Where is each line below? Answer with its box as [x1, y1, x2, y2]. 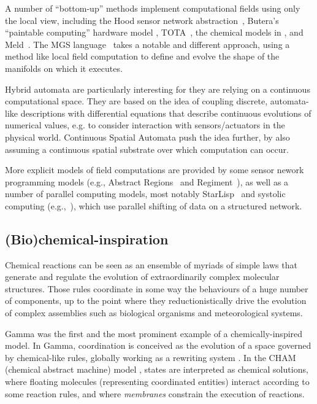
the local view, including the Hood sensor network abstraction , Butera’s [5, 14, 279, 26]
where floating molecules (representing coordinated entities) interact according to [5, 375, 310, 388]
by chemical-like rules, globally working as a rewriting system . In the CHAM [5, 351, 296, 363]
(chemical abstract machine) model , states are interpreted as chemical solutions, [5, 363, 308, 376]
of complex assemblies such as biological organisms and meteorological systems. [5, 306, 303, 319]
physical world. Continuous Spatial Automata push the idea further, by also [5, 130, 290, 143]
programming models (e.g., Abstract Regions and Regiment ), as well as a [5, 175, 289, 188]
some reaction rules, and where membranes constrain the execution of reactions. [5, 387, 305, 400]
